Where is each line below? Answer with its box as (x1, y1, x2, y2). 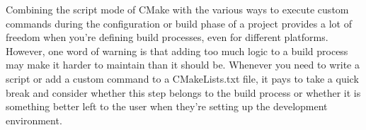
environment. (6, 112, 62, 127)
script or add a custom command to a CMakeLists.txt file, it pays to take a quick (6, 71, 359, 85)
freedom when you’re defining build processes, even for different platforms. (6, 30, 328, 45)
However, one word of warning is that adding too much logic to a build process (6, 43, 348, 58)
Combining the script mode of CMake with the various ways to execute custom (6, 2, 349, 16)
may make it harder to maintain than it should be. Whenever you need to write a (6, 57, 360, 72)
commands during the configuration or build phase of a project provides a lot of (6, 16, 352, 30)
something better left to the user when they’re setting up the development (6, 99, 328, 114)
